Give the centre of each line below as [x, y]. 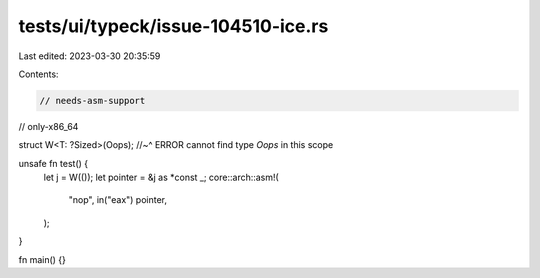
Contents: [38, 74]
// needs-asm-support [92, 100]
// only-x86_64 [48, 126]
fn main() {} [42, 259]
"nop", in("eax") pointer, [118, 200]
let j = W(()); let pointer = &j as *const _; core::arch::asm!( [161, 177]
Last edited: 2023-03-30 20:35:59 [89, 56]
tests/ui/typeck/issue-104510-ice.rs [173, 26]
